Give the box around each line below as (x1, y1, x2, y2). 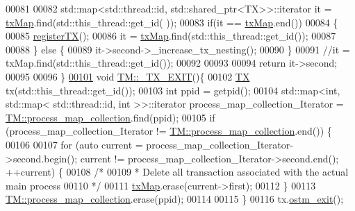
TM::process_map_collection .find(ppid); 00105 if (6, 110, 215, 124)
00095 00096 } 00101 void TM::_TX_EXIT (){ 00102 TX (6, 69, 250, 83)
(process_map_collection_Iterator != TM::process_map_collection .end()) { (6, 124, 332, 138)
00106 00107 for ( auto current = (6, 137, 143, 151)
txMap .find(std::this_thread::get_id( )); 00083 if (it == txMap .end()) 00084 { (6, 15, 338, 29)
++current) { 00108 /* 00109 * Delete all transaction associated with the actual (6, 164, 349, 179)
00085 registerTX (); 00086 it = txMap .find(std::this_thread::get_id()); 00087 (6, 28, 336, 43)
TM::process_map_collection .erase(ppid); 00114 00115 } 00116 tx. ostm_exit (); (6, 192, 344, 206)
